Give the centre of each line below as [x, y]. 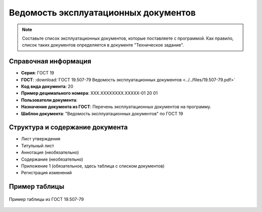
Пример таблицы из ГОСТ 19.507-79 [47, 199]
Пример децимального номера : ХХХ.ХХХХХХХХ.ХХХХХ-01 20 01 [89, 93]
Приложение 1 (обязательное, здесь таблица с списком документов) [93, 166]
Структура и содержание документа [68, 128]
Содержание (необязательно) [52, 159]
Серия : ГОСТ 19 [38, 73]
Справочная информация [50, 61]
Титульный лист [38, 146]
